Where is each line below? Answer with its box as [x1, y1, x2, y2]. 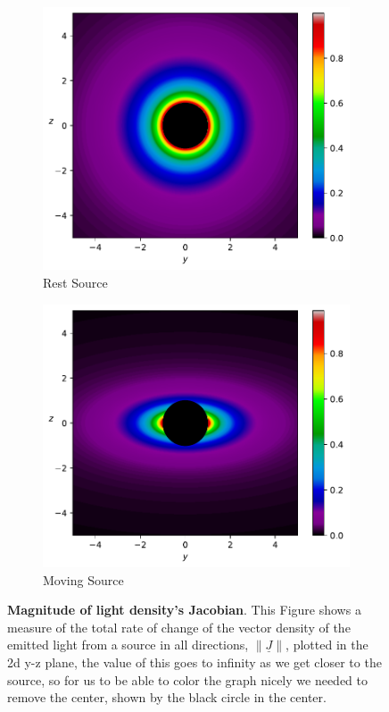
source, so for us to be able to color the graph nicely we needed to [7, 670, 368, 689]
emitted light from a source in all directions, [7, 635, 249, 654]
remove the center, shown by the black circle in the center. [7, 688, 327, 707]
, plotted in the [286, 635, 368, 654]
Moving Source [43, 570, 124, 589]
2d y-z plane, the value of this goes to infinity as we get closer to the [7, 653, 382, 672]
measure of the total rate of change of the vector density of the [7, 617, 351, 636]
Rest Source [43, 273, 108, 292]
